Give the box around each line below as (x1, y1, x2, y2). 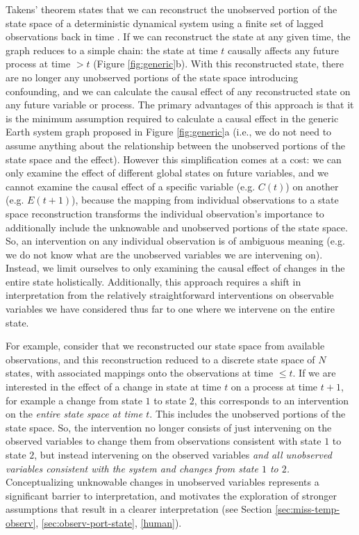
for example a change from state (6, 393, 142, 407)
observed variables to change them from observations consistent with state (6, 434, 322, 448)
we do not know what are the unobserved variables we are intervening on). (6, 247, 323, 261)
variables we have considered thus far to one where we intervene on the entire (6, 302, 335, 316)
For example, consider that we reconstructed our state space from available (6, 338, 325, 353)
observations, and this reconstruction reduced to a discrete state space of (6, 352, 315, 366)
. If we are (292, 365, 336, 380)
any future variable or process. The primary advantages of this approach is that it (6, 97, 354, 112)
